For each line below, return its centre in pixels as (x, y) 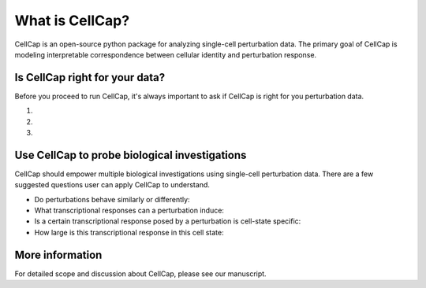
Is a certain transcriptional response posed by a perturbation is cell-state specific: (168, 221)
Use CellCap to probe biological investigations (131, 155)
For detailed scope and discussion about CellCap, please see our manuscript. (141, 273)
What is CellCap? (72, 20)
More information (58, 255)
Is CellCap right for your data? (90, 78)
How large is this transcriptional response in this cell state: (129, 232)
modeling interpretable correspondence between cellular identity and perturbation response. (166, 54)
